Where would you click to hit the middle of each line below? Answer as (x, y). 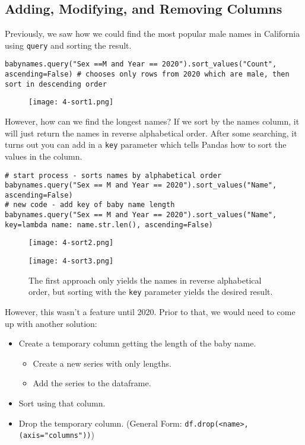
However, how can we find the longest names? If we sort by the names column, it (152, 121)
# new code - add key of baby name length (90, 205)
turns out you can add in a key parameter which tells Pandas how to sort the (146, 144)
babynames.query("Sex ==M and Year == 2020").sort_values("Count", (141, 64)
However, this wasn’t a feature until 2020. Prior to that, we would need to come (150, 312)
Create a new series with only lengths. (102, 363)
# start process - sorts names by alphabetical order (113, 175)
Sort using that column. (62, 403)
